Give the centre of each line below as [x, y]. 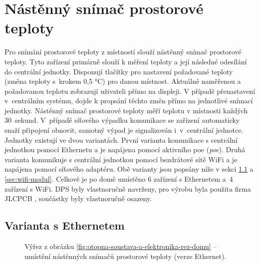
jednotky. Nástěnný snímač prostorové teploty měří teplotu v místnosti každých [126, 110]
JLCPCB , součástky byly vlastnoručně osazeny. [78, 198]
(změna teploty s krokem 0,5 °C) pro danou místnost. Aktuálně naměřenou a [123, 81]
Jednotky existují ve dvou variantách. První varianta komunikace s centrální [121, 139]
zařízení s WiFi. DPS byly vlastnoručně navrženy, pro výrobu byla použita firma [128, 188]
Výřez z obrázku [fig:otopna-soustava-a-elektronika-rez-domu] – [121, 246]
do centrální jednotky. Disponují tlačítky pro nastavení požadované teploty [119, 71]
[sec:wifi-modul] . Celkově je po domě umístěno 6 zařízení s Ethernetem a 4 [119, 179]
